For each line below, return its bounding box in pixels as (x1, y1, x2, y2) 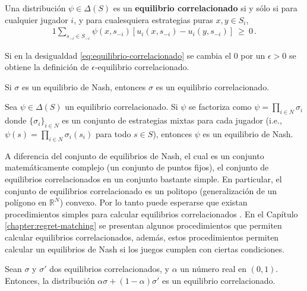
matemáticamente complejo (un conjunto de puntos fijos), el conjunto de (5, 161, 269, 173)
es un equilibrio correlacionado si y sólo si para (113, 2, 297, 14)
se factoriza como (189, 100, 252, 113)
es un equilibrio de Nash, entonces (22, 80, 146, 93)
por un (240, 49, 265, 61)
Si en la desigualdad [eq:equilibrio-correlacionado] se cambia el (5, 49, 232, 61)
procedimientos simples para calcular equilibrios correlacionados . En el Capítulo (5, 207, 298, 220)
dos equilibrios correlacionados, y (49, 262, 170, 275)
